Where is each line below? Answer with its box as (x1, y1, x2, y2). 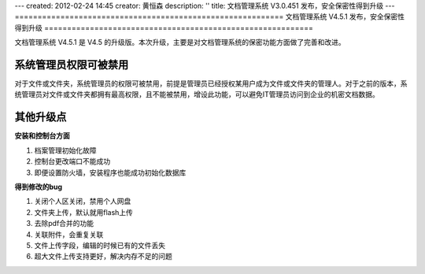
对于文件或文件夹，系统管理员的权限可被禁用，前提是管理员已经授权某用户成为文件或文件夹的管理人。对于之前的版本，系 (14, 79, 408, 88)
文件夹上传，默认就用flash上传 (34, 207, 134, 217)
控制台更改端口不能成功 (34, 157, 110, 166)
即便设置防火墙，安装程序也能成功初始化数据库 (34, 168, 187, 177)
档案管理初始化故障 (34, 146, 97, 155)
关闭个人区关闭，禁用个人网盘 (34, 197, 131, 206)
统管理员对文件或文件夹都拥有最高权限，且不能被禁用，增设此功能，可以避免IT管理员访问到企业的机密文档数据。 (14, 90, 379, 99)
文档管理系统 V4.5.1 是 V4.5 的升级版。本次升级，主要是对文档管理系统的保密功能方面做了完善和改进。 (14, 38, 346, 47)
